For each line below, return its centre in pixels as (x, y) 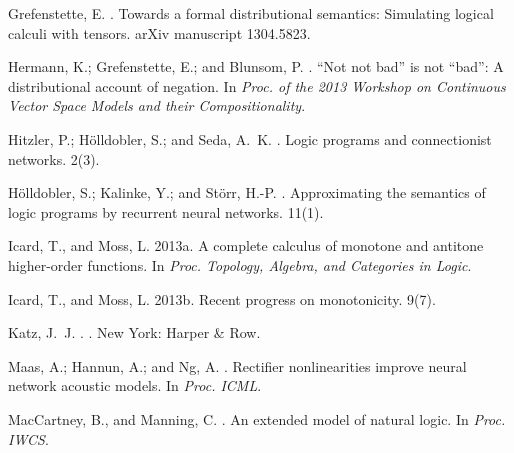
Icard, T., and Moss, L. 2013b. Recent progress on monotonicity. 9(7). (222, 298)
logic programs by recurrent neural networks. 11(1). (166, 211)
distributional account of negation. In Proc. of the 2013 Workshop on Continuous (257, 85)
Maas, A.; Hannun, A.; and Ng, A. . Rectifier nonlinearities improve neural (237, 365)
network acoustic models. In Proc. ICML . (135, 385)
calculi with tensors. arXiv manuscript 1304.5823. (159, 32)
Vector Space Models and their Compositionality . (157, 105)
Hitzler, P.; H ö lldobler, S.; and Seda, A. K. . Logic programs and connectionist (250, 138)
